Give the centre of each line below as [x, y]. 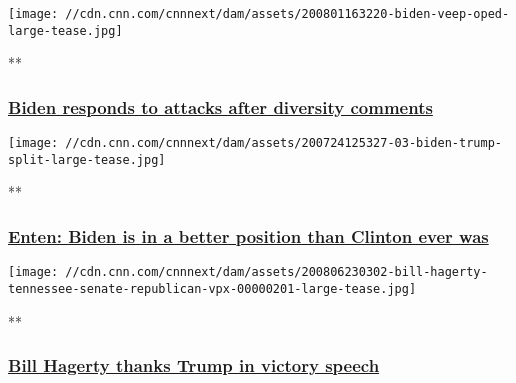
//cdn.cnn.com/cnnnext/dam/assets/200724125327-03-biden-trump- [283, 143]
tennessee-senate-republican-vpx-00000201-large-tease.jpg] [212, 288]
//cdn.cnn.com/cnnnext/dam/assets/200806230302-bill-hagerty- [276, 272]
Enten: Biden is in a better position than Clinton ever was [248, 235]
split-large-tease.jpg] [87, 159]
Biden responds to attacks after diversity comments [220, 106]
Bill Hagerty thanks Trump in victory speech [194, 365]
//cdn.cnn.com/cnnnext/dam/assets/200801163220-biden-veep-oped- [287, 14]
